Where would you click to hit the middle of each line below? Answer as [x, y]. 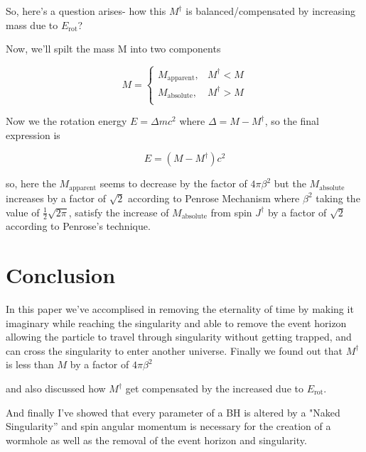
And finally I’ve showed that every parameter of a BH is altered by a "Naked [173, 412]
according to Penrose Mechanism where [214, 198]
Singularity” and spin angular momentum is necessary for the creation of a [168, 426]
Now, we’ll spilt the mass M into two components [113, 49]
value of [23, 212]
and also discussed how [56, 388]
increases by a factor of [56, 198]
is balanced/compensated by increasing [270, 11]
